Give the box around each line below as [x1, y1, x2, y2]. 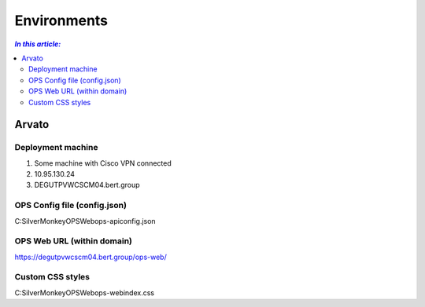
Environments [14, 12, 109, 29]
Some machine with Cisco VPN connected [34, 158, 172, 168]
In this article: [14, 39, 61, 49]
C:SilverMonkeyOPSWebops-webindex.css [14, 287, 155, 298]
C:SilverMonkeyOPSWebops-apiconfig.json [14, 216, 157, 225]
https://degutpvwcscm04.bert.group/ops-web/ [14, 252, 167, 261]
